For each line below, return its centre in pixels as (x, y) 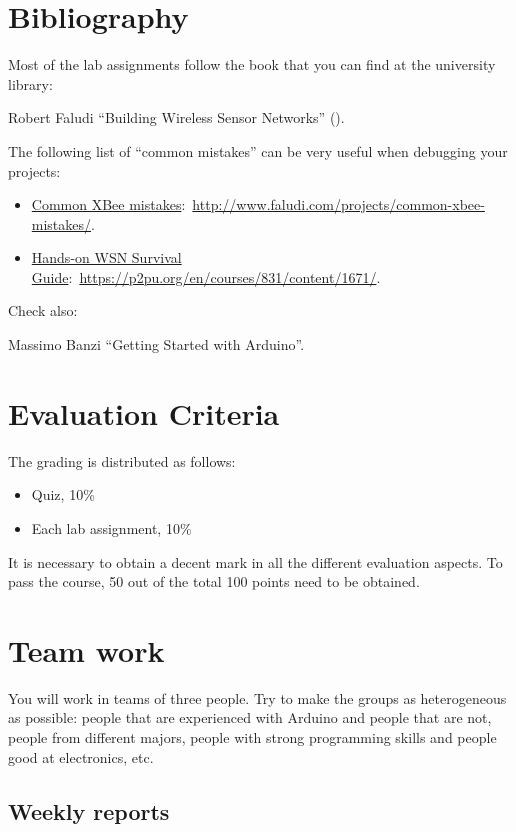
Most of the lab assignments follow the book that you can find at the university (252, 64)
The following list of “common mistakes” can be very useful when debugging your (258, 150)
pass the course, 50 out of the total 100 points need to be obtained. (214, 581)
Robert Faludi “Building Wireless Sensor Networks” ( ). (176, 117)
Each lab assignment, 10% (111, 527)
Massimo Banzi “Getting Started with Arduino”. (156, 344)
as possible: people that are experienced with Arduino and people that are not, (250, 717)
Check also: (43, 310)
